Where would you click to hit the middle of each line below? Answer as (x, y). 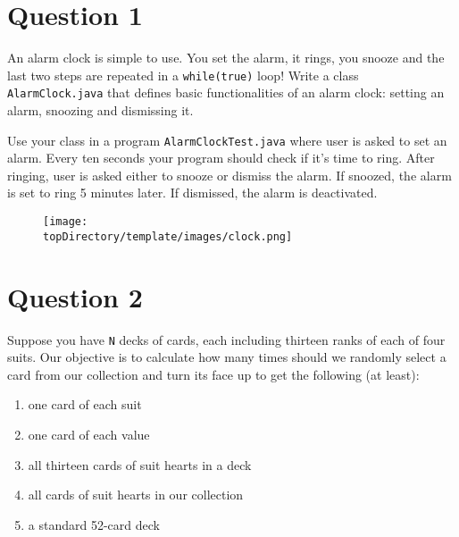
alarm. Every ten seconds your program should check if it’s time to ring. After (221, 158)
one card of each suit (85, 404)
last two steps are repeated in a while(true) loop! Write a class (183, 75)
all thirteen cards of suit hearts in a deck (140, 464)
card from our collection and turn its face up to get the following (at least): (213, 374)
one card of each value (89, 434)
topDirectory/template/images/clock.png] (168, 236)
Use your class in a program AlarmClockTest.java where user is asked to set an (227, 140)
